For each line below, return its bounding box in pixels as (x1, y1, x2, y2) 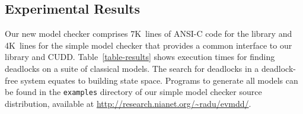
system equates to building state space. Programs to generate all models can (20, 74, 298, 86)
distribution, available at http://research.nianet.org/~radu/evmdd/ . (5, 97, 251, 109)
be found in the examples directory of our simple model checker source (5, 85, 262, 98)
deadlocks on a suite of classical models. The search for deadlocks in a (5, 62, 259, 74)
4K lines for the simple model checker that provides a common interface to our (5, 39, 292, 51)
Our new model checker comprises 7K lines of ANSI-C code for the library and (5, 27, 292, 40)
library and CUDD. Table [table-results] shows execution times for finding (5, 50, 275, 63)
